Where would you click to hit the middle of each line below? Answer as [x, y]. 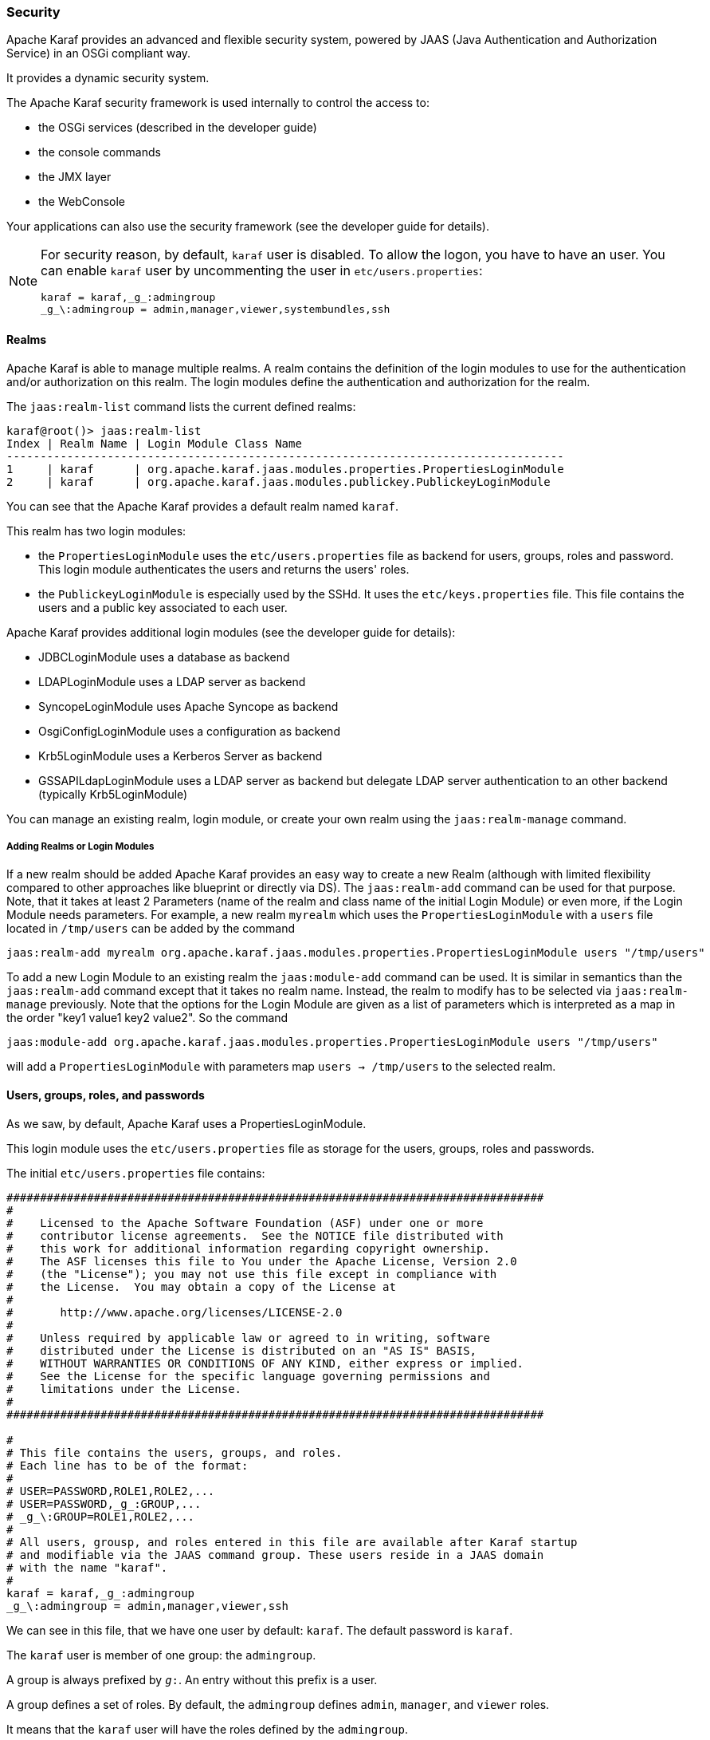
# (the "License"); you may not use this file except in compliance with [252, 1274]
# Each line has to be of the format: [127, 1465]
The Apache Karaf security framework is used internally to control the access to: [218, 103]
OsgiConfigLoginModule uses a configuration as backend [189, 731]
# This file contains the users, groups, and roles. [175, 1452]
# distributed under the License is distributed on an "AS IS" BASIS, [242, 1350]
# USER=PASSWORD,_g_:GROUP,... [104, 1503]
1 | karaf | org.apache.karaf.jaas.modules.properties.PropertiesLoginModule [285, 469]
